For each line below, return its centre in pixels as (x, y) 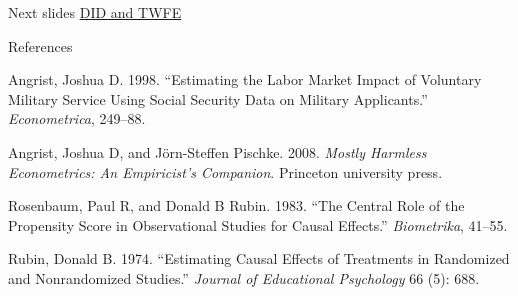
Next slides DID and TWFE (95, 12)
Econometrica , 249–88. (77, 118)
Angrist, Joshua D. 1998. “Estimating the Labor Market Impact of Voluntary (245, 79)
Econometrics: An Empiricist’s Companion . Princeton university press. (225, 171)
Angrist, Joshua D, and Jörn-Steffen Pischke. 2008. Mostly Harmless (217, 151)
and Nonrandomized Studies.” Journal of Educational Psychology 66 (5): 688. (244, 277)
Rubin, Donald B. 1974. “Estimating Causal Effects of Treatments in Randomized (259, 258)
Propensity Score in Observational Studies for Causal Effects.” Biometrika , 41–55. (258, 224)
